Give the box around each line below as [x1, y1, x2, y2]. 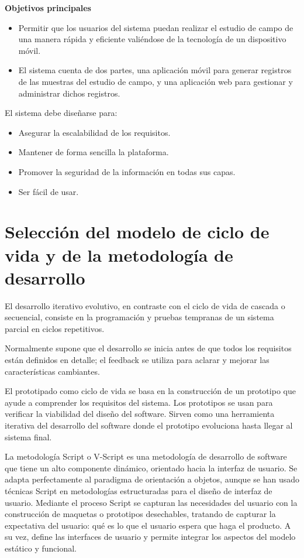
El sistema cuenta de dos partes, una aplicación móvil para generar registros [18, 64, 292, 76]
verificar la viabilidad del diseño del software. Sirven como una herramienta [5, 408, 275, 420]
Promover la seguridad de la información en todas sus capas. [18, 165, 236, 177]
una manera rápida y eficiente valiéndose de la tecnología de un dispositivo [18, 33, 286, 45]
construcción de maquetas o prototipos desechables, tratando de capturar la [5, 508, 276, 520]
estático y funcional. [5, 542, 77, 554]
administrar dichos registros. [18, 87, 120, 99]
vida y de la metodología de [5, 242, 233, 266]
